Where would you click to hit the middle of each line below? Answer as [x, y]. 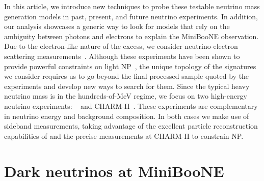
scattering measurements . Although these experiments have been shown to [122, 56]
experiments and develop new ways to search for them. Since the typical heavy [127, 86]
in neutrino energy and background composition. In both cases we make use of [127, 116]
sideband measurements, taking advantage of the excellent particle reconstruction [131, 126]
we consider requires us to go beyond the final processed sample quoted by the [127, 76]
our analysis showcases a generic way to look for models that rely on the [117, 26]
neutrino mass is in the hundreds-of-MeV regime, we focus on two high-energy [126, 96]
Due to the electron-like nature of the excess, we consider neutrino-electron [121, 46]
